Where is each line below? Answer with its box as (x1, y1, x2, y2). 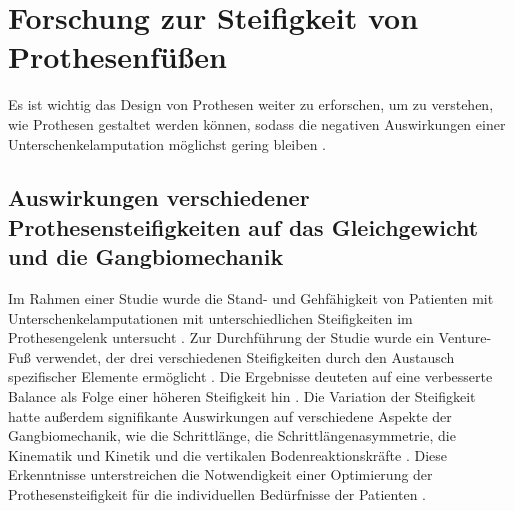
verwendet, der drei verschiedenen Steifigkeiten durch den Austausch (35, 346, 455, 367)
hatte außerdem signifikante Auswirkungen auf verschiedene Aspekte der (8, 405, 452, 426)
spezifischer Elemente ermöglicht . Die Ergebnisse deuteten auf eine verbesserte (8, 366, 493, 387)
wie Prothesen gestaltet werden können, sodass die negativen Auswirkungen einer (8, 113, 506, 134)
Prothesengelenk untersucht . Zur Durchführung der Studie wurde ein (8, 327, 434, 348)
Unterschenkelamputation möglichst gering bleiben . (8, 133, 326, 154)
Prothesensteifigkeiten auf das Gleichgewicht (8, 211, 479, 242)
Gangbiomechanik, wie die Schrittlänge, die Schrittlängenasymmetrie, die (8, 425, 456, 446)
